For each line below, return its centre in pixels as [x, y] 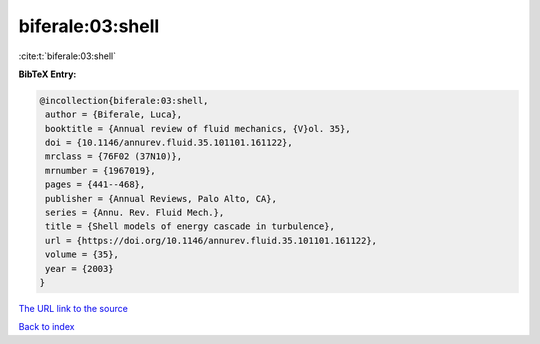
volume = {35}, [82, 254]
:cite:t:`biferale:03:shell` [67, 56]
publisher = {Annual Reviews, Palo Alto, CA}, [161, 198]
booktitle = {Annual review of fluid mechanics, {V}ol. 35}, [198, 128]
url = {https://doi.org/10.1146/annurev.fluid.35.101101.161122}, [211, 240]
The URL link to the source [73, 308]
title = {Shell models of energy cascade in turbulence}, [190, 226]
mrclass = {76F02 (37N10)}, [114, 156]
